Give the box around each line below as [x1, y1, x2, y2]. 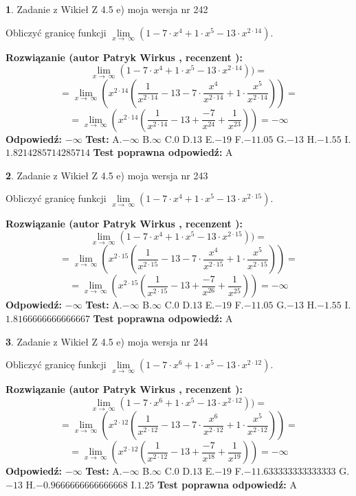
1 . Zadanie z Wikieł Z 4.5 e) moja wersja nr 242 [5, 2, 208, 16]
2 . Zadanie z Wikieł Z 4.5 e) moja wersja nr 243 [5, 168, 208, 182]
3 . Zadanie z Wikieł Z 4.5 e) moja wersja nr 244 [5, 334, 208, 348]
